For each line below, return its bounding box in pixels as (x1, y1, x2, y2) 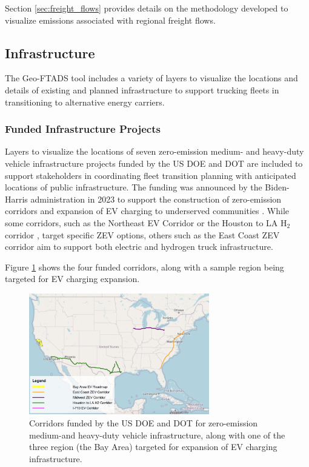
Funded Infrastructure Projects (5, 121, 161, 136)
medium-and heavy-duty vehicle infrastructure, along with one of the (29, 428, 285, 441)
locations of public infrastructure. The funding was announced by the (5, 181, 262, 193)
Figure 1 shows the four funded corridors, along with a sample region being (5, 260, 284, 273)
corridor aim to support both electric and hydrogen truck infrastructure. (5, 240, 273, 253)
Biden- (265, 181, 290, 193)
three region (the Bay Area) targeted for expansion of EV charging (29, 440, 277, 453)
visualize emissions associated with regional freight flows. (5, 13, 216, 26)
